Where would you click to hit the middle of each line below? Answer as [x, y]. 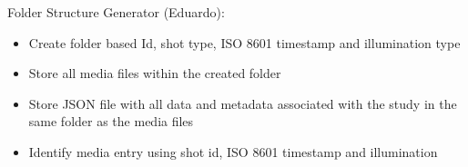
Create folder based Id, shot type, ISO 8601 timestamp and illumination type [244, 42]
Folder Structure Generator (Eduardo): [116, 12]
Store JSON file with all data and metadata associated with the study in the [243, 103]
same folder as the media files [111, 121]
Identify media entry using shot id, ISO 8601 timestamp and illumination [233, 151]
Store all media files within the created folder [155, 73]
